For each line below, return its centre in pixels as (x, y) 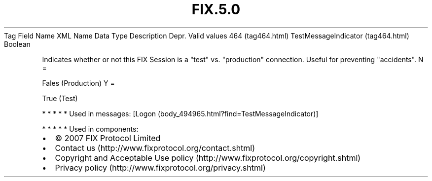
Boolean (17, 44)
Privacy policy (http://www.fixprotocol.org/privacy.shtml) (160, 167)
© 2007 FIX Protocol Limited (108, 138)
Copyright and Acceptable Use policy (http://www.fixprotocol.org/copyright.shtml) (208, 158)
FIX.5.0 (216, 9)
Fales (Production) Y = (78, 83)
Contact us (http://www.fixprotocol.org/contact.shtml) (155, 148)
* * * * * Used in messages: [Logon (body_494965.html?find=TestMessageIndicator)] (180, 113)
